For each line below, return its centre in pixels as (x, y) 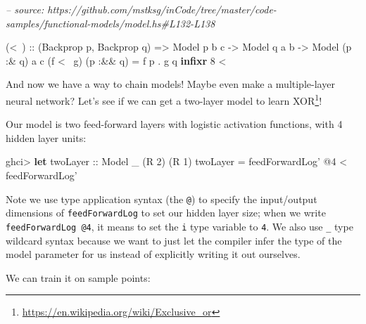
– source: (25, 9)
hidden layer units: (46, 137)
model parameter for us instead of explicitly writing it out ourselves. (153, 254)
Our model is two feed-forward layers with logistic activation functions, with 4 (174, 124)
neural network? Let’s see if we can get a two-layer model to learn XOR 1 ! (164, 99)
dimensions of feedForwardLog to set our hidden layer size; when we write (166, 213)
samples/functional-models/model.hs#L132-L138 (111, 23)
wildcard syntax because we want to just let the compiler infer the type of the (174, 240)
